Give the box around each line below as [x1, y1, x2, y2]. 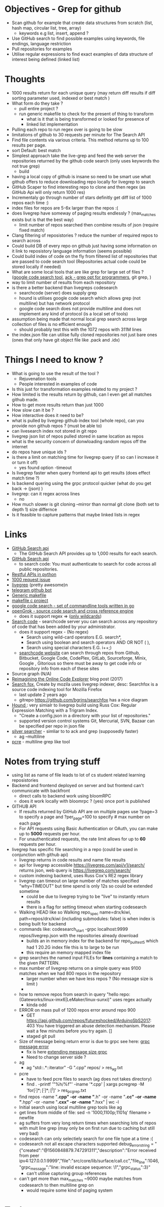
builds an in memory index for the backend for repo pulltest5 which [26, 938, 158, 945]
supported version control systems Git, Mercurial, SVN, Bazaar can [19, 718, 155, 724]
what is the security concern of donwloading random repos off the [11, 438, 147, 444]
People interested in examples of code [19, 381, 97, 387]
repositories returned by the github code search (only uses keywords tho [11, 158, 160, 163]
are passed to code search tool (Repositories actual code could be [11, 258, 147, 264]
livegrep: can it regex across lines [11, 491, 80, 497]
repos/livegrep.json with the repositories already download [19, 932, 138, 938]
